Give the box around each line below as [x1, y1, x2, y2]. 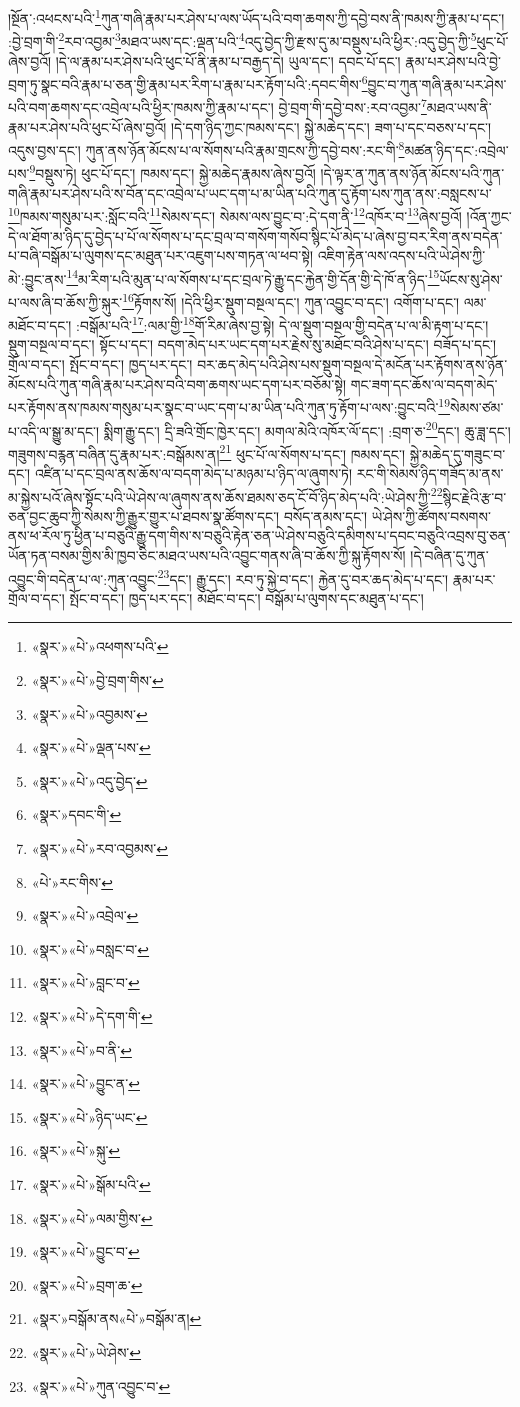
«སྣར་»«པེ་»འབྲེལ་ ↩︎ [31, 905, 139, 926]
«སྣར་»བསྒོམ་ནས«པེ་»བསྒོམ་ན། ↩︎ [31, 1308, 202, 1329]
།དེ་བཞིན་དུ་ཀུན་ [410, 545, 489, 566]
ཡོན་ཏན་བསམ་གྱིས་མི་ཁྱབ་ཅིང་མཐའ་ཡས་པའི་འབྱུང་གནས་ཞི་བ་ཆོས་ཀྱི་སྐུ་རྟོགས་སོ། [8, 545, 406, 566]
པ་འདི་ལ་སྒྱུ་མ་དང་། [8, 420, 100, 441]
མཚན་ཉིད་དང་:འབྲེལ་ [404, 139, 509, 160]
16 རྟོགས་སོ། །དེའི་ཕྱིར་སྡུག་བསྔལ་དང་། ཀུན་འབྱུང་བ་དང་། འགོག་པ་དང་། [122, 288, 460, 312]
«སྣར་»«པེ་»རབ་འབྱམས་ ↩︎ [31, 838, 168, 859]
